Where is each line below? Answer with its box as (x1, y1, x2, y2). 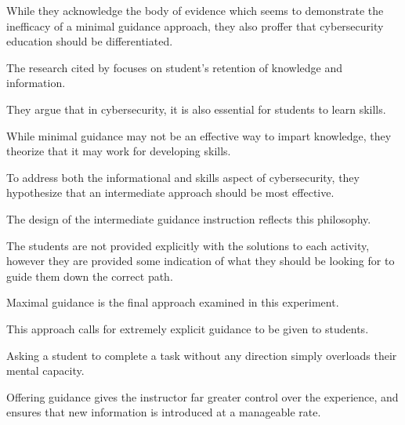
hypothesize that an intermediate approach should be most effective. (6, 184, 334, 201)
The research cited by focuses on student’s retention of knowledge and (6, 59, 343, 75)
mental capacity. (6, 362, 85, 379)
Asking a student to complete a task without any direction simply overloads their (6, 347, 397, 363)
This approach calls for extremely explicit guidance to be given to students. (6, 320, 369, 336)
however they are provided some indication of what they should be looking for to (6, 252, 395, 269)
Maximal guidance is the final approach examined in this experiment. (6, 294, 339, 311)
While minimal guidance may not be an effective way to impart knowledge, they (6, 127, 392, 143)
